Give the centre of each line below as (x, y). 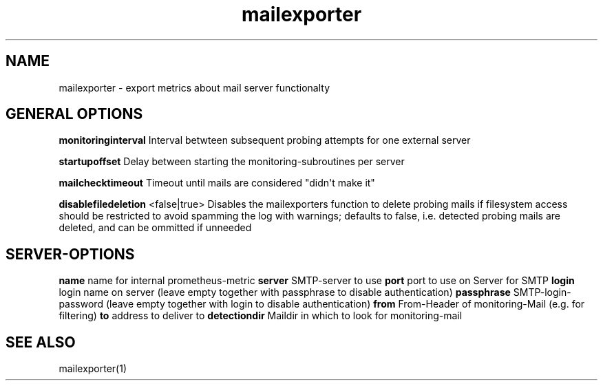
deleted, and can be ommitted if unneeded (155, 228)
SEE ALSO (41, 342)
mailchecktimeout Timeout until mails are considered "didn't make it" (217, 183)
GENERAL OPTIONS (74, 114)
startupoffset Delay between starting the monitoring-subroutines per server (232, 162)
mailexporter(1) (93, 369)
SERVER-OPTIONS (70, 254)
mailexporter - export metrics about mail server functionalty (194, 87)
